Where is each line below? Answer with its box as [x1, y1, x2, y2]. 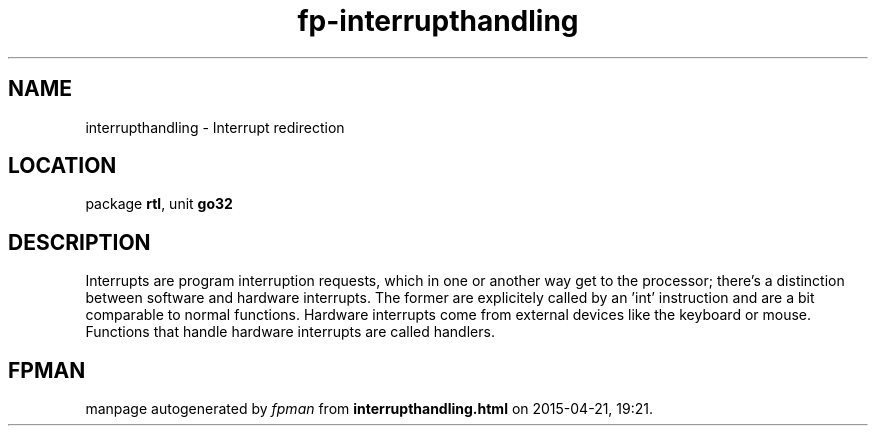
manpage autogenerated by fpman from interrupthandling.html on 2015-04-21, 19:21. [85, 400, 654, 418]
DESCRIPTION [8, 229, 151, 255]
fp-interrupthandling [297, 4, 579, 38]
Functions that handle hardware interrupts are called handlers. [85, 323, 495, 341]
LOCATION [8, 153, 117, 179]
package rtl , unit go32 [85, 195, 233, 213]
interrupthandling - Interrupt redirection [85, 118, 345, 136]
